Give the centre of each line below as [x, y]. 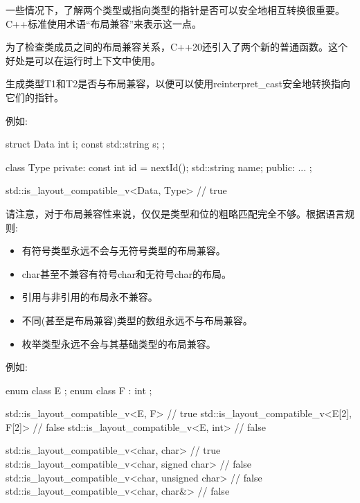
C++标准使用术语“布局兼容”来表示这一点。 [104, 23]
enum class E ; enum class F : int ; [79, 390]
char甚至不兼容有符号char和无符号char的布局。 [127, 273]
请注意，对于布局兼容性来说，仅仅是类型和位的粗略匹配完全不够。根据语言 [175, 213]
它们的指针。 [35, 97]
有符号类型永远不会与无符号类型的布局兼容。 [124, 250]
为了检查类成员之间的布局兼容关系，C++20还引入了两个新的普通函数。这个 [177, 47]
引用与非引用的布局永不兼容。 [90, 297]
